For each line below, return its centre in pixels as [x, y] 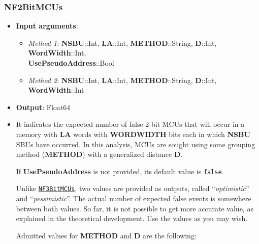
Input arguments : [47, 26]
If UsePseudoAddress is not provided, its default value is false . [120, 171]
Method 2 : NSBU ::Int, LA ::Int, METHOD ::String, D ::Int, [122, 80]
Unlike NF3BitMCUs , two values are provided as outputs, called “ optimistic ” [133, 188]
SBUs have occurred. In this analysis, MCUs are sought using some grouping [136, 144]
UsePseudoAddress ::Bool [71, 63]
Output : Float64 [43, 107]
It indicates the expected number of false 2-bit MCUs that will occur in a [130, 124]
